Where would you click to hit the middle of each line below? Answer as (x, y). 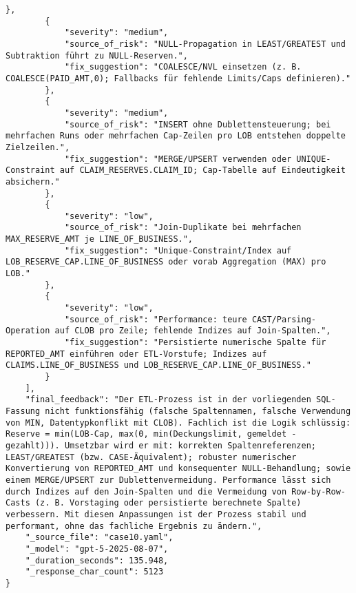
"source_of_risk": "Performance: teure (156, 319)
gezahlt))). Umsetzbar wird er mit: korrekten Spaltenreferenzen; (161, 445)
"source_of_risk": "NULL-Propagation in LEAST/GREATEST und (205, 44)
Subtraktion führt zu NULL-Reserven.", (97, 55)
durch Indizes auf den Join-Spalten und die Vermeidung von (146, 491)
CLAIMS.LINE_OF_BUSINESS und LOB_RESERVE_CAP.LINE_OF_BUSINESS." (158, 365)
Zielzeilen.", (38, 147)
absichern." (33, 181)
